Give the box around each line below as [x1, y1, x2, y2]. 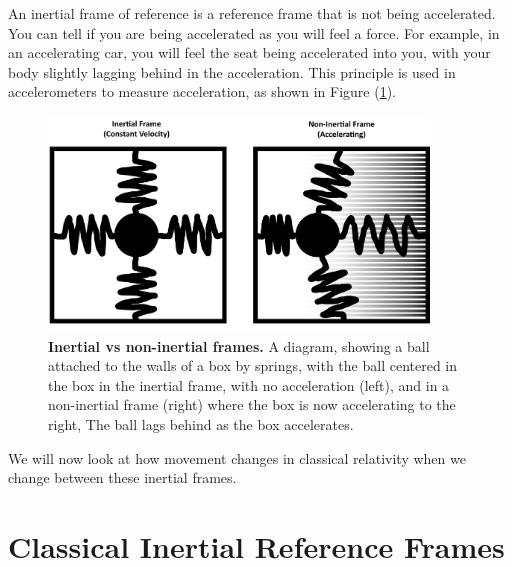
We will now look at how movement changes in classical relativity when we [8, 447, 466, 468]
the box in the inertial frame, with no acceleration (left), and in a [48, 374, 450, 395]
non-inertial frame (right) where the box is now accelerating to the [48, 394, 456, 415]
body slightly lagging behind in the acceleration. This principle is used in [8, 61, 456, 82]
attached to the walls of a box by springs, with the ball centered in [48, 355, 458, 376]
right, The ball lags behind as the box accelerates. [48, 413, 354, 434]
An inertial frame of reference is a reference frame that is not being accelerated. [8, 3, 496, 23]
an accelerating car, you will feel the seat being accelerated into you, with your [8, 42, 491, 63]
